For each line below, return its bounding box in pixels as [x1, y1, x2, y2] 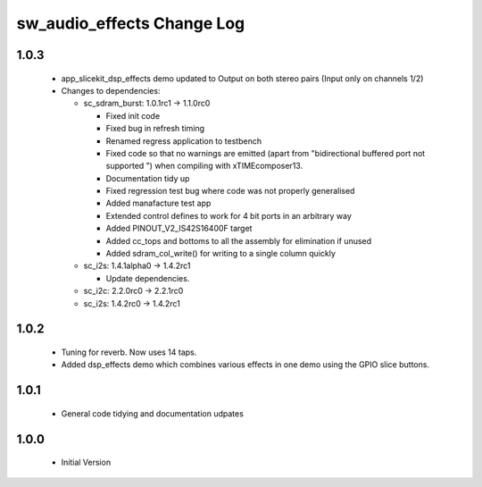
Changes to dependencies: [61, 85, 161, 96]
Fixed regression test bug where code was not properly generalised [105, 186, 355, 197]
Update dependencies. [105, 273, 190, 283]
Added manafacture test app [105, 197, 212, 209]
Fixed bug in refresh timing [105, 123, 205, 134]
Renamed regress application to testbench [105, 135, 262, 147]
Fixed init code [105, 110, 161, 121]
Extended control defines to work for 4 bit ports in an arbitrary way [105, 210, 353, 221]
